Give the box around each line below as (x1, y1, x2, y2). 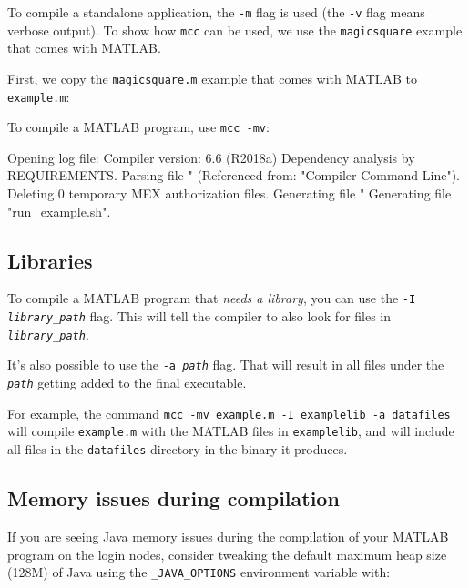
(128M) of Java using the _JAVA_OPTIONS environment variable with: (7, 563, 391, 582)
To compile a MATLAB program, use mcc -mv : (7, 117, 270, 137)
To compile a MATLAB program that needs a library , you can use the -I (7, 289, 416, 308)
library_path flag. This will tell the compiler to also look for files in (7, 307, 392, 326)
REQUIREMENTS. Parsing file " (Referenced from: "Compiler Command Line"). (7, 166, 461, 185)
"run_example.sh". (7, 201, 111, 220)
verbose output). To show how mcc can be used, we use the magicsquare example (7, 20, 463, 39)
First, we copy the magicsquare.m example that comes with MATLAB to (7, 68, 418, 87)
